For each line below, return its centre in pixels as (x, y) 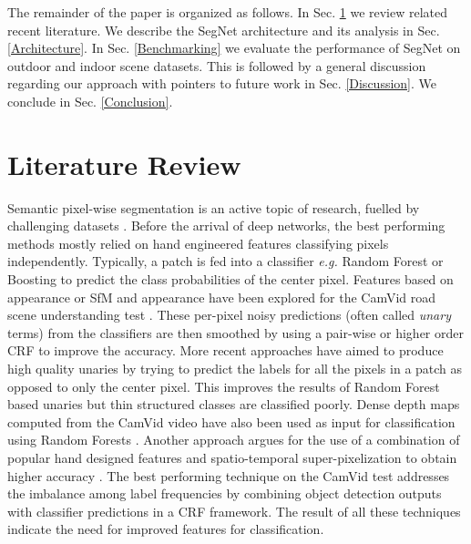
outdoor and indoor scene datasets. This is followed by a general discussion (217, 65)
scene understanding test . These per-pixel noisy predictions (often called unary (229, 315)
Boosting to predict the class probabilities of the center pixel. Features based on (230, 279)
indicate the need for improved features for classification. (166, 529)
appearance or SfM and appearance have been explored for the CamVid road (222, 297)
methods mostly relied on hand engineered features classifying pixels (198, 243)
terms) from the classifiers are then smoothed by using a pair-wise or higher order (235, 332)
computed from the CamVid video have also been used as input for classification (231, 421)
